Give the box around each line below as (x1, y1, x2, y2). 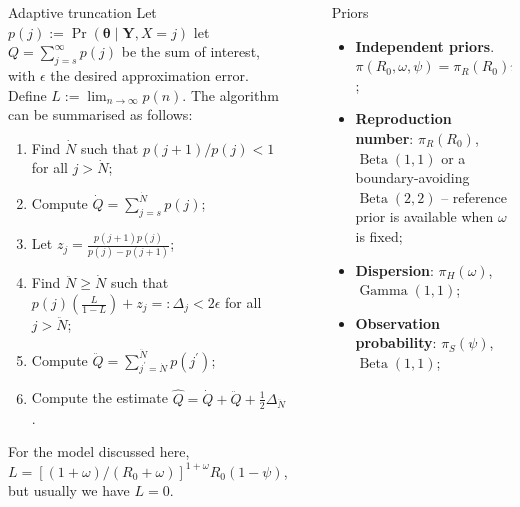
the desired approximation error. (50, 64, 249, 85)
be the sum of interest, (121, 41, 260, 62)
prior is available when (355, 206, 494, 227)
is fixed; (355, 225, 403, 246)
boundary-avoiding (355, 167, 470, 188)
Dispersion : (355, 259, 434, 280)
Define (8, 84, 47, 105)
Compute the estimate (31, 387, 168, 408)
